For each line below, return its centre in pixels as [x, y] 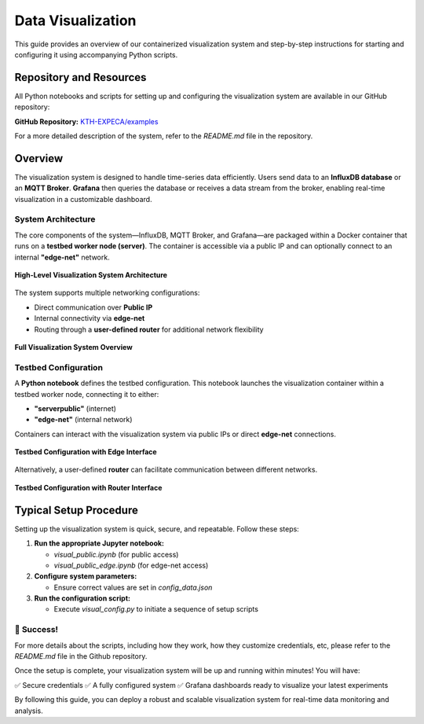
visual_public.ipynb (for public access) [116, 554]
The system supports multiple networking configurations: [107, 293]
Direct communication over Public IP [93, 307]
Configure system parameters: [86, 576]
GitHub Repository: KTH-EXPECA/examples [86, 121]
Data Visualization [75, 20]
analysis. [29, 711]
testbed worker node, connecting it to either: [87, 394]
